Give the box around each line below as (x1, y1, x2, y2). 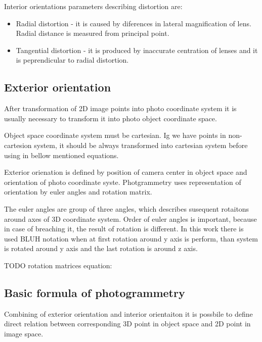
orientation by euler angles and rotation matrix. (4, 186, 152, 197)
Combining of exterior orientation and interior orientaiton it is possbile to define (4, 308, 253, 319)
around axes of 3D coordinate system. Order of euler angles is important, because (4, 213, 257, 224)
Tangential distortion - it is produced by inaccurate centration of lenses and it (16, 44, 258, 55)
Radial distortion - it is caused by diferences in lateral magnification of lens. (16, 18, 251, 28)
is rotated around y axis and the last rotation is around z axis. (4, 243, 198, 254)
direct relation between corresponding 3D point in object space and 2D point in (4, 318, 251, 329)
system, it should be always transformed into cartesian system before (34, 139, 248, 150)
